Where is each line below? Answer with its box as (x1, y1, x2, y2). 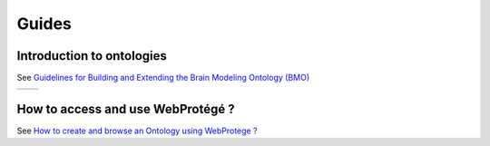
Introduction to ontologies (16, 48, 168, 63)
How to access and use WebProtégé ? (16, 101, 235, 117)
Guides (16, 14, 73, 34)
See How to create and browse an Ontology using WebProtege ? (16, 125, 258, 136)
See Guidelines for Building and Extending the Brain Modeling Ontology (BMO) (16, 73, 310, 83)
